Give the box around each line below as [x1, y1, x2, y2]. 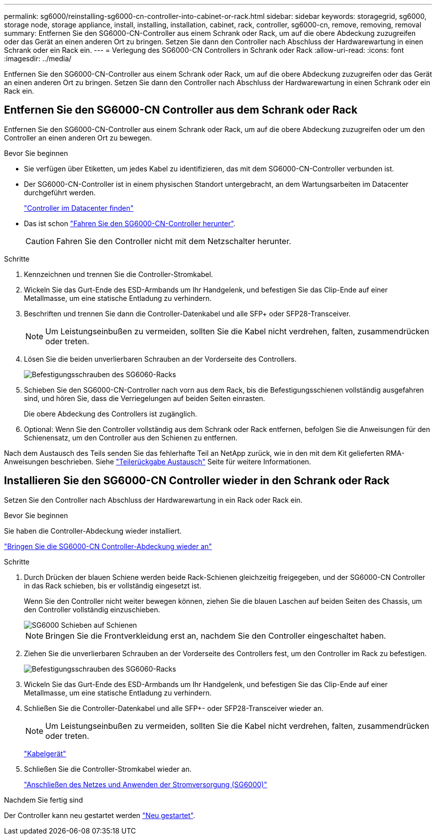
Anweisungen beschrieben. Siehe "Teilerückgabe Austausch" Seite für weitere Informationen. [4, 457, 311, 466]
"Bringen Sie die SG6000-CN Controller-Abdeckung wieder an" [4, 542, 212, 551]
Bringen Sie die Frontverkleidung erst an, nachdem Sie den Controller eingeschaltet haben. [45, 630, 386, 641]
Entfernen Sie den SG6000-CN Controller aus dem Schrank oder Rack [4, 104, 358, 117]
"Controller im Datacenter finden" [24, 203, 134, 212]
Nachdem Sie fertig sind [4, 795, 83, 804]
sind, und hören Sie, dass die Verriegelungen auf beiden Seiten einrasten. [24, 394, 265, 403]
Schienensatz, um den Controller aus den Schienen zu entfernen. [24, 433, 238, 442]
